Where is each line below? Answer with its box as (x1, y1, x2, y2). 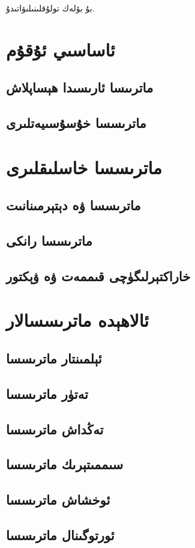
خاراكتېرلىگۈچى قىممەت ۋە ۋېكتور (6, 266, 191, 285)
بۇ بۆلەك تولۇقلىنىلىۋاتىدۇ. (6, 2, 95, 14)
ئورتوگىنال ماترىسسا (6, 525, 115, 544)
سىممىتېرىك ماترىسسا (6, 455, 124, 473)
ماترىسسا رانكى (6, 231, 92, 250)
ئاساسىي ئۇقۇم (6, 37, 115, 61)
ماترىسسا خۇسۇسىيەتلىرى (6, 114, 146, 132)
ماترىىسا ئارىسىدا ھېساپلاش (6, 78, 154, 97)
